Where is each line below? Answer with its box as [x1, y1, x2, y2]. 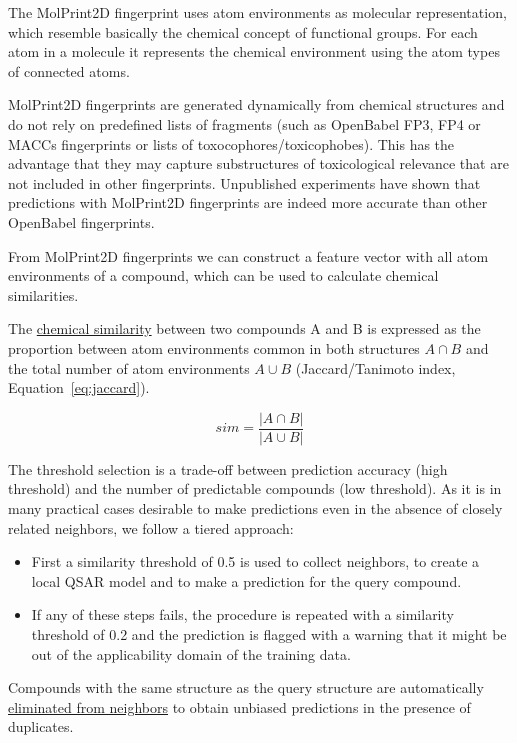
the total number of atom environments [8, 357, 250, 378]
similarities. [8, 284, 79, 305]
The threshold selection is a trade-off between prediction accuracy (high [8, 458, 448, 479]
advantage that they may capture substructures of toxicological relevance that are [8, 153, 509, 174]
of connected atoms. [8, 60, 130, 81]
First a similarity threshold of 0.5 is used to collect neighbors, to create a [31, 551, 480, 572]
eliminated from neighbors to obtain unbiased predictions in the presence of [8, 696, 471, 717]
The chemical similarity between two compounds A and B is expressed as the [8, 318, 481, 339]
